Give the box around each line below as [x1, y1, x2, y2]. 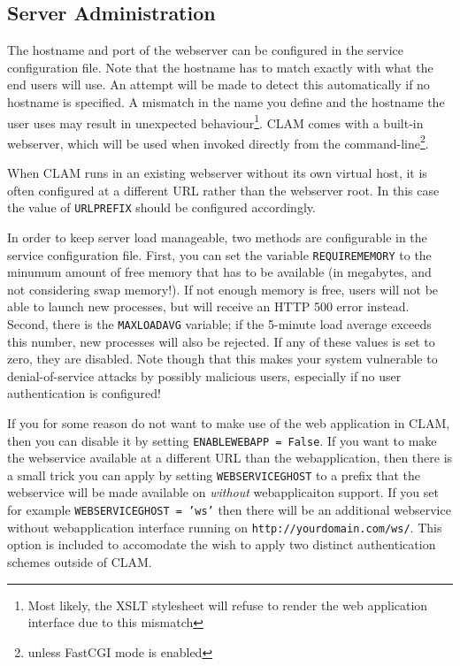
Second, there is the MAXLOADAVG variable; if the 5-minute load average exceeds [7, 314, 432, 333]
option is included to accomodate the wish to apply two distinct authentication [7, 535, 436, 554]
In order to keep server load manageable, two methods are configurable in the [7, 227, 427, 246]
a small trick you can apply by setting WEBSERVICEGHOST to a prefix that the [7, 465, 420, 484]
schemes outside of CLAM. [7, 552, 152, 570]
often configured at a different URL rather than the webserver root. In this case [7, 180, 440, 199]
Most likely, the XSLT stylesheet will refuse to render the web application [27, 595, 428, 614]
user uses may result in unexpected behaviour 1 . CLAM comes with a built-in [7, 111, 424, 132]
